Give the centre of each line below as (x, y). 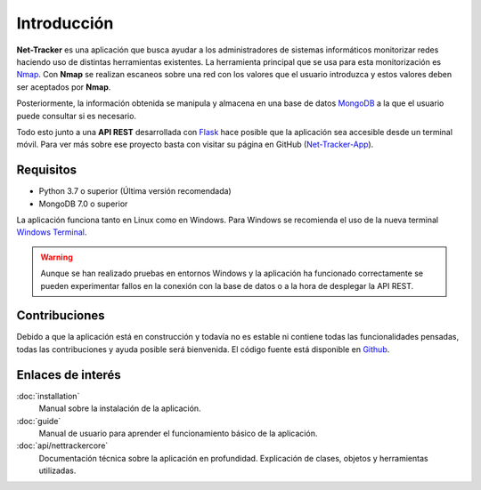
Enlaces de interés (69, 375)
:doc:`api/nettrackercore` (62, 446)
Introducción (65, 23)
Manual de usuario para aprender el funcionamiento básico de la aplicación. (178, 433)
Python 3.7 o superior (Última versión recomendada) (135, 191)
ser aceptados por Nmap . (64, 87)
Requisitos (47, 170)
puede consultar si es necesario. (77, 116)
